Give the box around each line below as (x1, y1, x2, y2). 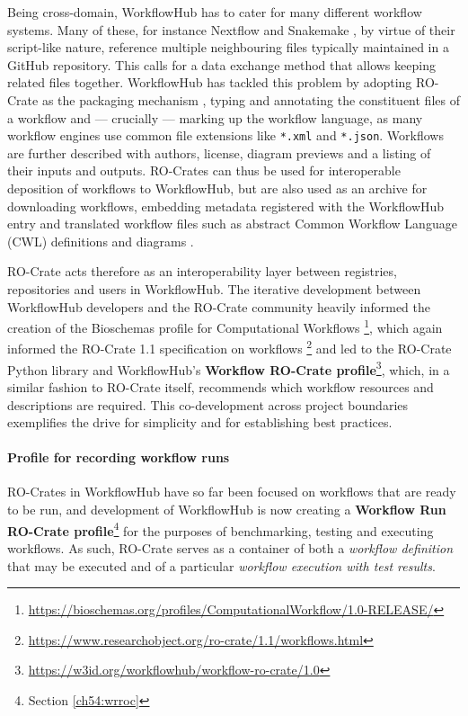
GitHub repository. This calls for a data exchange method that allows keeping (7, 55, 436, 74)
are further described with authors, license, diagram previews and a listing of (7, 143, 431, 162)
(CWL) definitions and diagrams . (7, 231, 194, 250)
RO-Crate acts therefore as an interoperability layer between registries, (7, 262, 397, 281)
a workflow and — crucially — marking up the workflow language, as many (7, 108, 423, 127)
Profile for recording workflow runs (7, 448, 230, 467)
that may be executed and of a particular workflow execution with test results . (7, 556, 436, 575)
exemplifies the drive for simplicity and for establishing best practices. (7, 413, 393, 432)
